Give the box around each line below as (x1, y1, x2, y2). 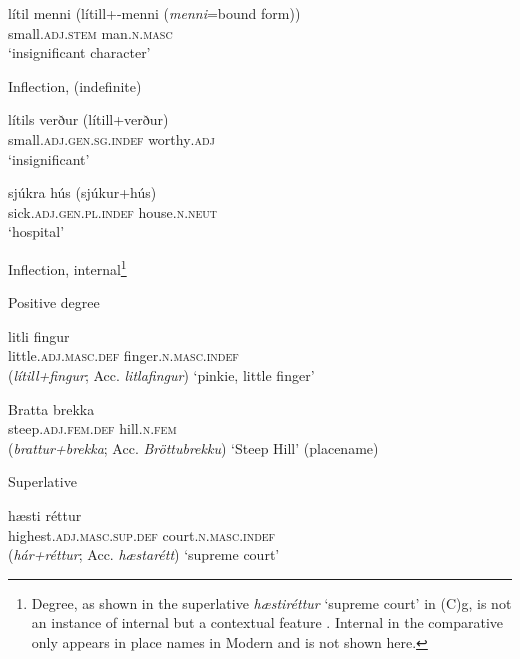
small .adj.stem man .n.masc (8, 22, 173, 43)
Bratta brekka (8, 398, 95, 419)
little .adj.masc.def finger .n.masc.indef (8, 345, 239, 366)
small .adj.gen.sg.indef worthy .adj (8, 128, 215, 149)
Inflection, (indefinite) (8, 75, 142, 96)
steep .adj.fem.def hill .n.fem (8, 418, 177, 439)
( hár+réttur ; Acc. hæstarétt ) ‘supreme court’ (8, 544, 280, 565)
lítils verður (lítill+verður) (8, 109, 169, 130)
